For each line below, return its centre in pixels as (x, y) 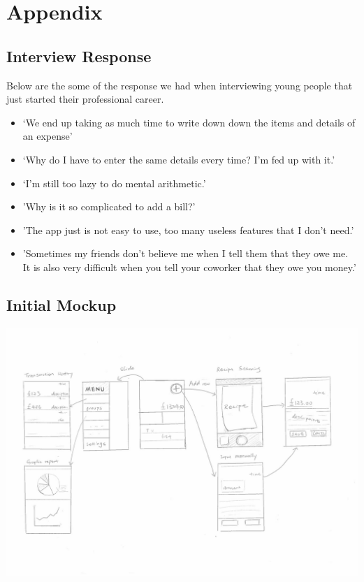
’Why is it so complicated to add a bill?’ (109, 206)
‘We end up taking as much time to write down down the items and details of (189, 122)
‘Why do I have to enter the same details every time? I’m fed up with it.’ (179, 159)
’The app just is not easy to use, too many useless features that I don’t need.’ (188, 230)
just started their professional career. (85, 99)
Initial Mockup (61, 304)
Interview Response (79, 56)
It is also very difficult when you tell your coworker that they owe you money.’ (189, 267)
